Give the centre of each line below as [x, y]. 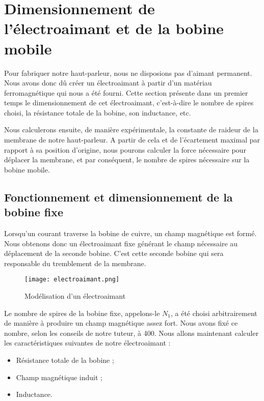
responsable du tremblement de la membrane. [75, 263]
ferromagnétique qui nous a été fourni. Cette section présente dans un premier [126, 92]
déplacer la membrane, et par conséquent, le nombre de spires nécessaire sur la [127, 160]
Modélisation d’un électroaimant [75, 296]
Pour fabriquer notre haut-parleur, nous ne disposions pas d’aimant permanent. [128, 73]
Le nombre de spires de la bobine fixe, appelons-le [82, 313]
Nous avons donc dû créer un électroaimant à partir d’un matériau [108, 83]
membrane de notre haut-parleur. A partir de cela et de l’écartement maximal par [132, 140]
